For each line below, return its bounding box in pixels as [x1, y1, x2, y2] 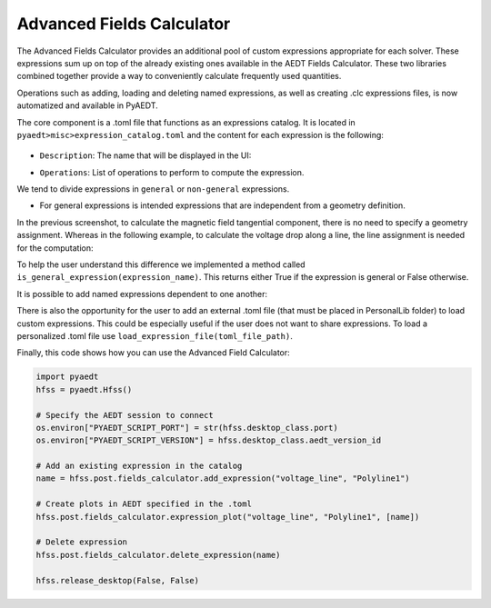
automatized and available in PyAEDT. [16, 100, 158, 111]
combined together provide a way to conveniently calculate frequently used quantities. [16, 71, 342, 82]
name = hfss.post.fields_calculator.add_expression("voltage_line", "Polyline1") [35, 473, 411, 483]
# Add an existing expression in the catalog [35, 461, 243, 472]
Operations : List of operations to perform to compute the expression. [39, 166, 305, 177]
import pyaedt [35, 372, 99, 382]
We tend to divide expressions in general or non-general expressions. [16, 184, 290, 194]
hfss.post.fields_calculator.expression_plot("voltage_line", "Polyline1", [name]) [35, 512, 420, 522]
